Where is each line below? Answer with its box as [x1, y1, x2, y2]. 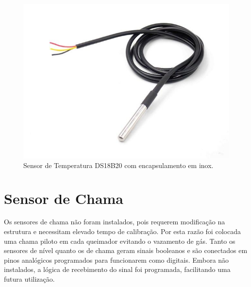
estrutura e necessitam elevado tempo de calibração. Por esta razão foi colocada [4, 226, 241, 236]
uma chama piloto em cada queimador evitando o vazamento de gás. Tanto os [4, 236, 235, 246]
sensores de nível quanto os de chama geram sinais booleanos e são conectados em [4, 245, 248, 255]
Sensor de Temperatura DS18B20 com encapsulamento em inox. [23, 160, 214, 170]
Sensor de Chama [4, 188, 124, 208]
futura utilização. [4, 273, 55, 284]
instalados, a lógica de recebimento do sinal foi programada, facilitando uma [4, 264, 231, 274]
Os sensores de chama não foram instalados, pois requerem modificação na [4, 217, 225, 227]
